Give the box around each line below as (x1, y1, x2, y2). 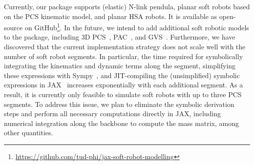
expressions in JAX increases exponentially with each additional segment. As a (4, 80, 243, 90)
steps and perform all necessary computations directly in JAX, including (4, 108, 221, 119)
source (4, 22, 23, 32)
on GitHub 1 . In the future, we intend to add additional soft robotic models (24, 21, 249, 32)
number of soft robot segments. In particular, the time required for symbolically (4, 51, 243, 61)
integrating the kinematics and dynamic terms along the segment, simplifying (4, 61, 236, 71)
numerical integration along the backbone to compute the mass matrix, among (4, 118, 239, 128)
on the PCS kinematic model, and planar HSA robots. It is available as (4, 11, 217, 21)
